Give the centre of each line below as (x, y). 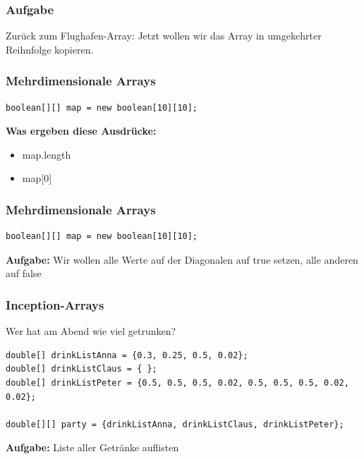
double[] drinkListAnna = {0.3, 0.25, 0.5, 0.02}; (127, 355)
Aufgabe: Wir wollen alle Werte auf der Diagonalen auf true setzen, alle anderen (182, 259)
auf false (24, 273)
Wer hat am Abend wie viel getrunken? (91, 331)
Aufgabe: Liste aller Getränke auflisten (92, 447)
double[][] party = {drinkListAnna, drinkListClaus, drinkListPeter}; (175, 424)
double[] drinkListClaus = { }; (81, 369)
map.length (47, 154)
